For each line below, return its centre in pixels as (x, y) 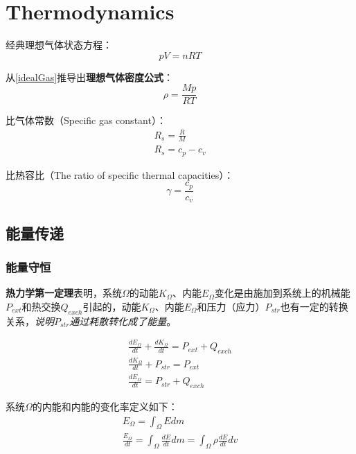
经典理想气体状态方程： (59, 45)
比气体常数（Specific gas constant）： (86, 120)
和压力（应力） (231, 306)
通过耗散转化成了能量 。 (123, 321)
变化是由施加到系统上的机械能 (282, 293)
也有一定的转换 (314, 306)
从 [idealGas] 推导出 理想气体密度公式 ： (90, 77)
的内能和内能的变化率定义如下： (105, 407)
